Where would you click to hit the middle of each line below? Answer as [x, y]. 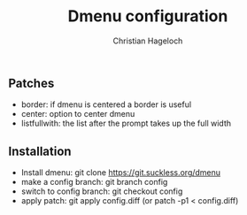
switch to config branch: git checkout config [102, 191]
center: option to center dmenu [78, 114]
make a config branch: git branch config [94, 182]
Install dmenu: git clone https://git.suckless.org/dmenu [121, 173]
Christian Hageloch [148, 41]
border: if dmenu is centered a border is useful [106, 104]
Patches [31, 83]
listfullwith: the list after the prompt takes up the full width [126, 123]
